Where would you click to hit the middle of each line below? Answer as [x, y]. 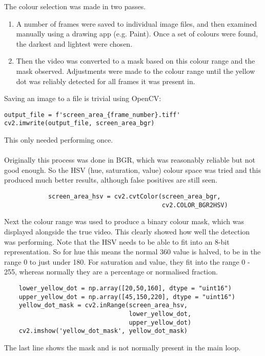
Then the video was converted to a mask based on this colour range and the [136, 61]
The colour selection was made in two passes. [75, 6]
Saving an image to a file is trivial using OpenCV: [83, 98]
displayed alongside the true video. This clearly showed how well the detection [127, 231]
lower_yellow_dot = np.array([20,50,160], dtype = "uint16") [125, 288]
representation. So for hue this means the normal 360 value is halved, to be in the [132, 252]
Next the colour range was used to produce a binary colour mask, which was [124, 221]
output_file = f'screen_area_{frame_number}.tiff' [92, 115]
